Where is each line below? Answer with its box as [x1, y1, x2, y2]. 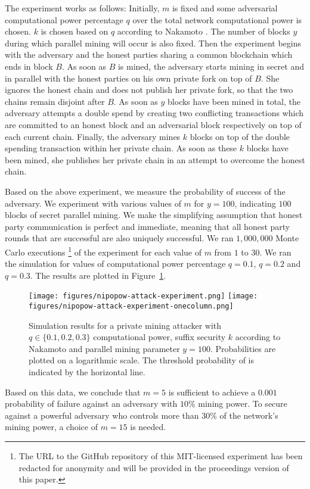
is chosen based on [41, 25, 108, 38]
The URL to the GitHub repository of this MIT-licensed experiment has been [18, 449, 303, 462]
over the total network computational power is [132, 13, 302, 26]
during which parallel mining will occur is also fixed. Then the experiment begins [5, 36, 302, 49]
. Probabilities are [210, 342, 276, 354]
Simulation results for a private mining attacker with [29, 319, 222, 331]
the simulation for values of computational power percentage [5, 257, 226, 270]
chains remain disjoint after [5, 95, 105, 107]
